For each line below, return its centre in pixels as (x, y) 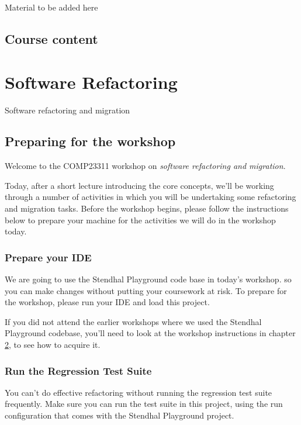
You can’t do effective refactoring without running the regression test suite (139, 392)
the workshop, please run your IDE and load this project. (107, 302)
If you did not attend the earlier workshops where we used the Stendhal (133, 321)
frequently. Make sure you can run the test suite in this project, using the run (144, 404)
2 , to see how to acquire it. (53, 345)
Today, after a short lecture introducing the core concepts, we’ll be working (139, 185)
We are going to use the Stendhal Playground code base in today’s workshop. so (148, 279)
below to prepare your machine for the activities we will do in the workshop (140, 220)
